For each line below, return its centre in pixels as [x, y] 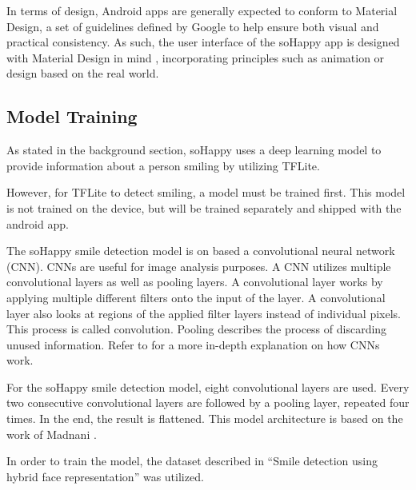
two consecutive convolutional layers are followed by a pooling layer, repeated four [208, 402]
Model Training [72, 116]
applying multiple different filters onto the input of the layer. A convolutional [196, 297]
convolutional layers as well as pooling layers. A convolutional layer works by [195, 282]
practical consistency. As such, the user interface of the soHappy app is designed [203, 42]
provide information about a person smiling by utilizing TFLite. [163, 165]
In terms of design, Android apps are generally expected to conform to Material [202, 10]
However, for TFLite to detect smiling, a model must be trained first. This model [206, 192]
